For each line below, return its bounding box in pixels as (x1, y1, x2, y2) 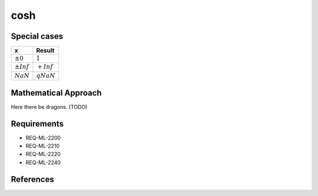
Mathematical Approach (11, 88, 102, 98)
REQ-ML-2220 (25, 151, 61, 158)
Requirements (11, 118, 64, 129)
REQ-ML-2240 (25, 159, 61, 166)
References (11, 174, 54, 184)
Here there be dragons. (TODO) (11, 103, 88, 110)
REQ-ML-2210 (25, 142, 60, 150)
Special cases (11, 31, 64, 41)
